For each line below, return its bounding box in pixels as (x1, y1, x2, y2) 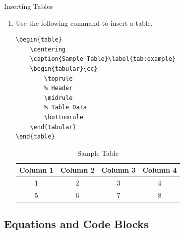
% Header (44, 85, 73, 92)
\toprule (44, 75, 73, 82)
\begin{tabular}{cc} (30, 65, 98, 72)
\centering (30, 46, 66, 53)
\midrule (44, 94, 73, 101)
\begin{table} (15, 36, 62, 44)
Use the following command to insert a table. (15, 17, 153, 28)
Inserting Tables (4, 1, 53, 11)
